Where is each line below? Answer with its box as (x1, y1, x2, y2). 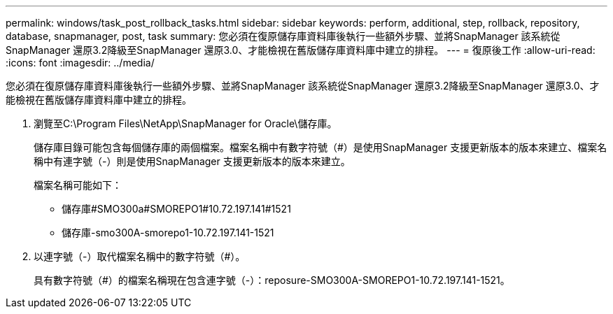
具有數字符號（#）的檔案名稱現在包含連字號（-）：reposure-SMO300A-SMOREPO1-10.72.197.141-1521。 (34, 274, 510, 286)
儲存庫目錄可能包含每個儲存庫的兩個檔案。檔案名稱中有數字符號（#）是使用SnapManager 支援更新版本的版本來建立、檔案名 (34, 141, 607, 153)
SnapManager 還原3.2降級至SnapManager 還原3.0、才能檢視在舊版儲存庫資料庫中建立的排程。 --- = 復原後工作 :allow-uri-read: (6, 44, 596, 56)
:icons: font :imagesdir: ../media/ (6, 57, 155, 69)
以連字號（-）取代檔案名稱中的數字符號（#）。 (34, 250, 246, 262)
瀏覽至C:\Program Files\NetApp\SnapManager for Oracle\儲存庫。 (34, 117, 337, 129)
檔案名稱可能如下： (34, 179, 122, 191)
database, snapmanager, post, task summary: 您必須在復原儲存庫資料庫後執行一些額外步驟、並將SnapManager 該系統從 (6, 30, 561, 42)
